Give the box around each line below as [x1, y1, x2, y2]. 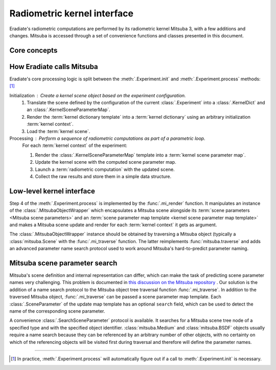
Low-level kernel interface [9, 187, 96, 195]
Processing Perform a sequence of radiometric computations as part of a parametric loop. [9, 135, 205, 141]
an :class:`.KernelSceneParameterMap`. [27, 106, 110, 113]
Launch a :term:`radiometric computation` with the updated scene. [35, 166, 175, 172]
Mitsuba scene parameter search [9, 259, 118, 267]
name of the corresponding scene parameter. [9, 308, 105, 314]
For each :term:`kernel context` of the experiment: [22, 142, 128, 148]
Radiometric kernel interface [9, 8, 134, 19]
